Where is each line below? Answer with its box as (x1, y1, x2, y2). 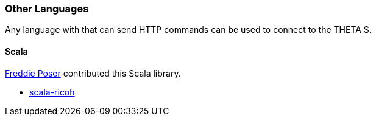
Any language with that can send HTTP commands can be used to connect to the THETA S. (5, 24, 372, 35)
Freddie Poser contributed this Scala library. (5, 67, 181, 78)
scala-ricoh (29, 86, 75, 97)
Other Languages (5, 2, 89, 15)
